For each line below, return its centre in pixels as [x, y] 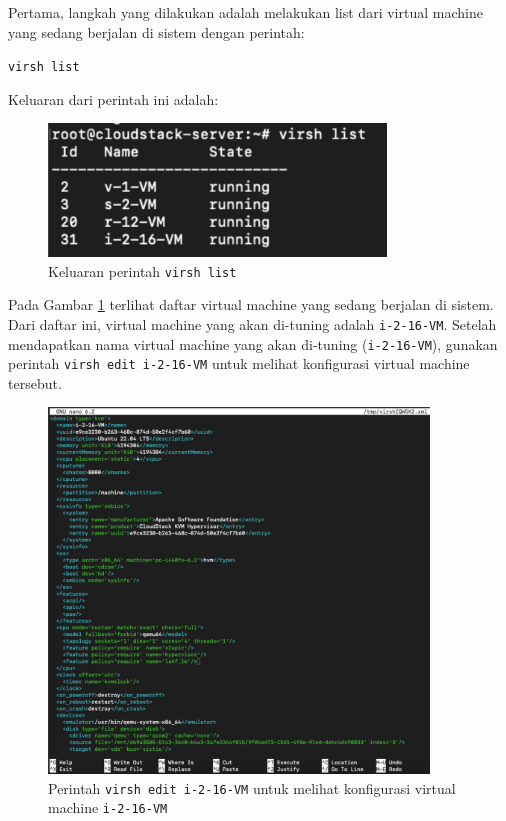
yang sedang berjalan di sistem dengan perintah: [156, 31]
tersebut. [35, 382]
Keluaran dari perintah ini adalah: [113, 98]
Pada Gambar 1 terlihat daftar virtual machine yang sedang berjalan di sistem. [251, 304]
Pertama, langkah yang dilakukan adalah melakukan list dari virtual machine [245, 12]
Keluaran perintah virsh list [142, 270]
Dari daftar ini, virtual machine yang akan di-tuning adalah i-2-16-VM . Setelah [252, 323]
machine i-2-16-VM [108, 807]
